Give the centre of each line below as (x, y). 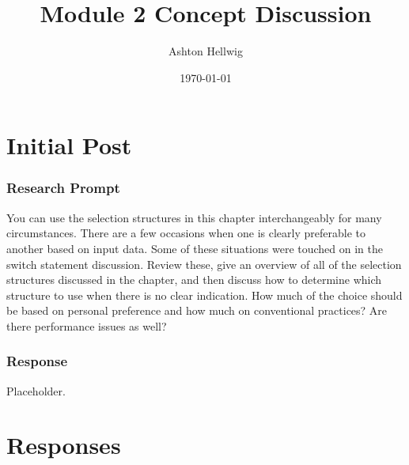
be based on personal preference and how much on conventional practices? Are (197, 310)
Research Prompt (63, 188)
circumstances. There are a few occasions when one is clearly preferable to (186, 233)
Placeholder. (36, 390)
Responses (64, 445)
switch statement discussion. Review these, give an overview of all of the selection (204, 264)
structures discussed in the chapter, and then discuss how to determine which (194, 280)
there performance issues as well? (87, 325)
